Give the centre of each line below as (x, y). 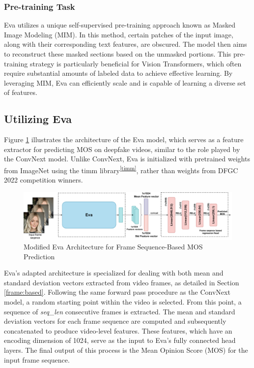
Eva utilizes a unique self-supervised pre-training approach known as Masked (120, 25)
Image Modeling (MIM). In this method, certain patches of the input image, (119, 34)
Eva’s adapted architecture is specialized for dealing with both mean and (114, 273)
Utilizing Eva (38, 119)
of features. (21, 92)
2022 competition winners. (43, 180)
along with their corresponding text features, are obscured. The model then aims (126, 44)
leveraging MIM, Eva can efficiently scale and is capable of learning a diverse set (125, 82)
